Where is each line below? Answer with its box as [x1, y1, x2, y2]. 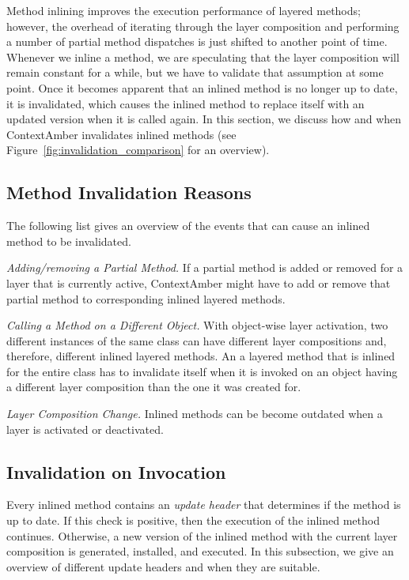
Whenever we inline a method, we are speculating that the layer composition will [6, 48, 400, 65]
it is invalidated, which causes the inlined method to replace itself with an [6, 95, 365, 111]
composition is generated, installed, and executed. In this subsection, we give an [6, 543, 394, 559]
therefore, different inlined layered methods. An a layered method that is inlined [6, 348, 396, 364]
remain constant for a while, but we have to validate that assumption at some [6, 64, 384, 81]
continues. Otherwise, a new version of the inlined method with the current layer [6, 527, 398, 544]
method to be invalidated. [6, 232, 131, 249]
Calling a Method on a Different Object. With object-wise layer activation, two [6, 317, 388, 333]
